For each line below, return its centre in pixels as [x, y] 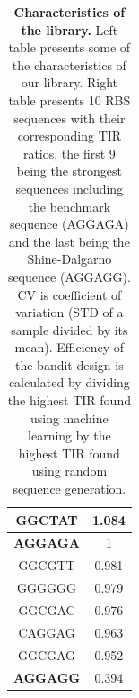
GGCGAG [47, 654]
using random [69, 471]
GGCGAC [47, 610]
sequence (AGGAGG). [69, 276]
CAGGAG [47, 632]
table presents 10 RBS [69, 100]
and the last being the [69, 241]
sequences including [69, 188]
